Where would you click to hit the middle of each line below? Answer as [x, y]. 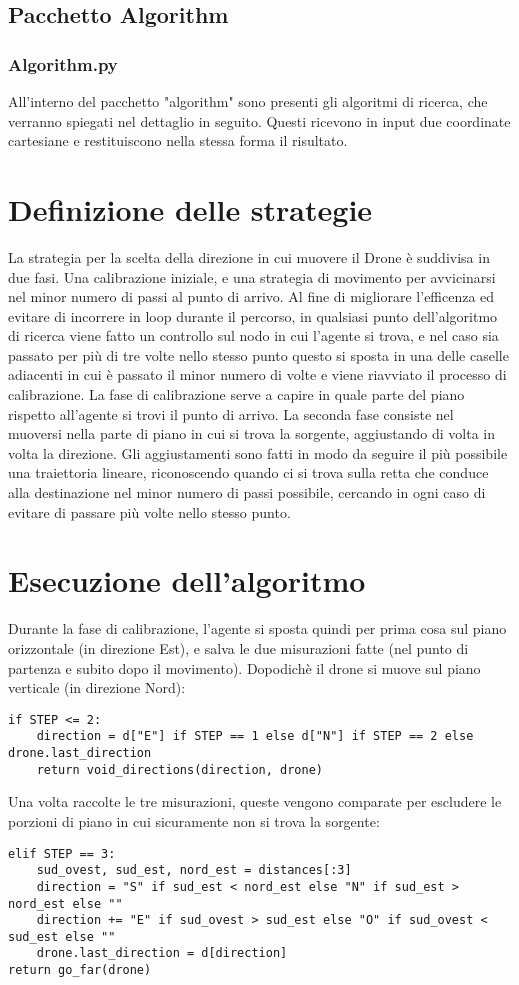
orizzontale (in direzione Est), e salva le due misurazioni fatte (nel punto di [238, 647]
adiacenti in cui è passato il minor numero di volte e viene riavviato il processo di [257, 374]
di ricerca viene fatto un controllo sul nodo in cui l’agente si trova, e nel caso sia [253, 335]
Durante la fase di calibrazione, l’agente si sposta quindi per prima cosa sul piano [257, 628]
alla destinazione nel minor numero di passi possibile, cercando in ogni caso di [247, 492]
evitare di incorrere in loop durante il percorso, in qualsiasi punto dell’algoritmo [253, 315]
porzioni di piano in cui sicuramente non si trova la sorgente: [194, 820]
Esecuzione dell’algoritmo [187, 580]
